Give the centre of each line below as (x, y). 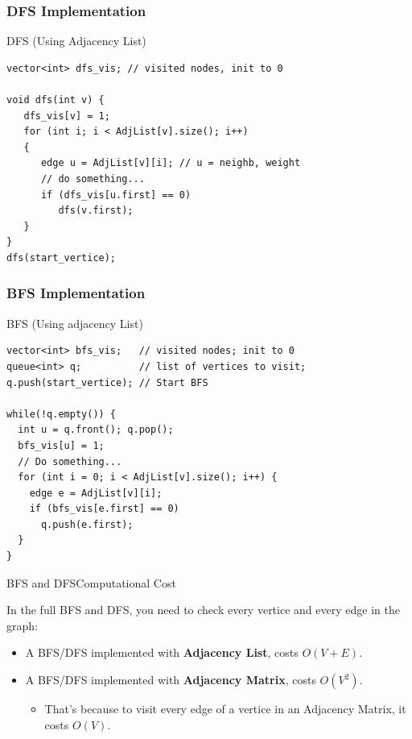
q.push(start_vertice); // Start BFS (107, 382)
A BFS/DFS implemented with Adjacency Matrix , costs (171, 680)
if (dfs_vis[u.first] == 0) (116, 195)
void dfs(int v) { (56, 100)
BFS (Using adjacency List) (75, 323)
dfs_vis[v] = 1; (67, 116)
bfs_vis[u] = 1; (61, 445)
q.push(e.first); (87, 524)
